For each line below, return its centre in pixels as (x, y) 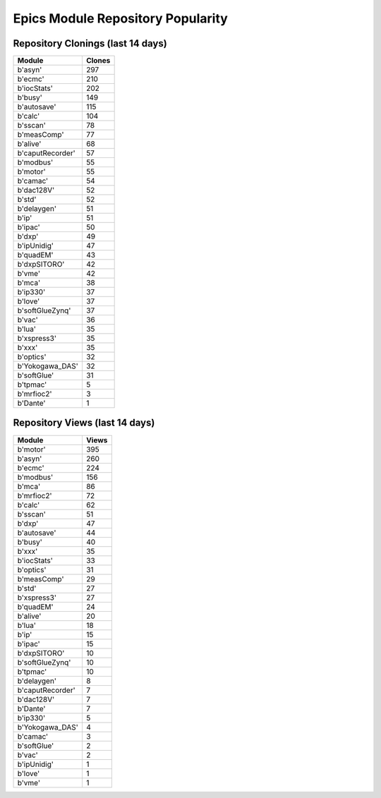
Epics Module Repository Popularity (121, 18)
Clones (98, 61)
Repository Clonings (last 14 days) (90, 43)
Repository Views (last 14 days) (84, 423)
